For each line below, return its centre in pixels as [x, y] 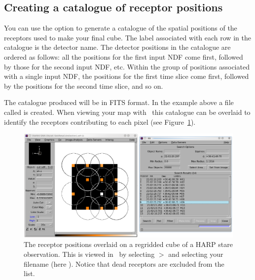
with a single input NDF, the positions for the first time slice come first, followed [127, 76]
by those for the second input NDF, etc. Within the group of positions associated [127, 66]
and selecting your [196, 254]
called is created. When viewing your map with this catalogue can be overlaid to [127, 112]
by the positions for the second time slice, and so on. [84, 86]
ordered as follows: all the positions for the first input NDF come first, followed [124, 56]
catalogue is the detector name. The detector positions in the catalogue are [117, 47]
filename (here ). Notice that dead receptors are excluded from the [124, 263]
